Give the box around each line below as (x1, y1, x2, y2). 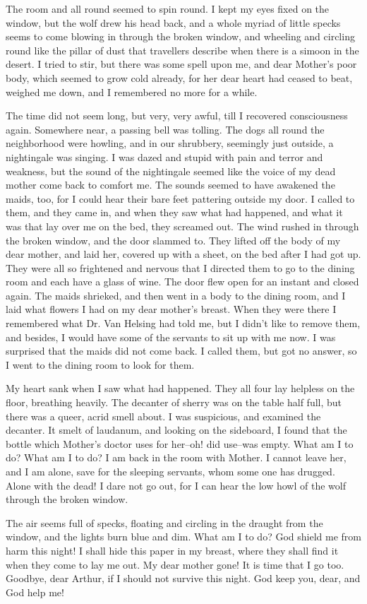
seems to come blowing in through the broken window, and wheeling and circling (6, 29, 355, 44)
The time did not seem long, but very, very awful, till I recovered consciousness (6, 108, 348, 123)
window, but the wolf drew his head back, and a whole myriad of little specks (6, 15, 341, 30)
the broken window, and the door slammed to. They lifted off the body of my (6, 232, 341, 247)
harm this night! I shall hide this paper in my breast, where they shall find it (6, 543, 339, 557)
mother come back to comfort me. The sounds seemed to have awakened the (6, 177, 335, 192)
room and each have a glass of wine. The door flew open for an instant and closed (6, 274, 359, 289)
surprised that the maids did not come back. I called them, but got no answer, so (6, 343, 357, 358)
